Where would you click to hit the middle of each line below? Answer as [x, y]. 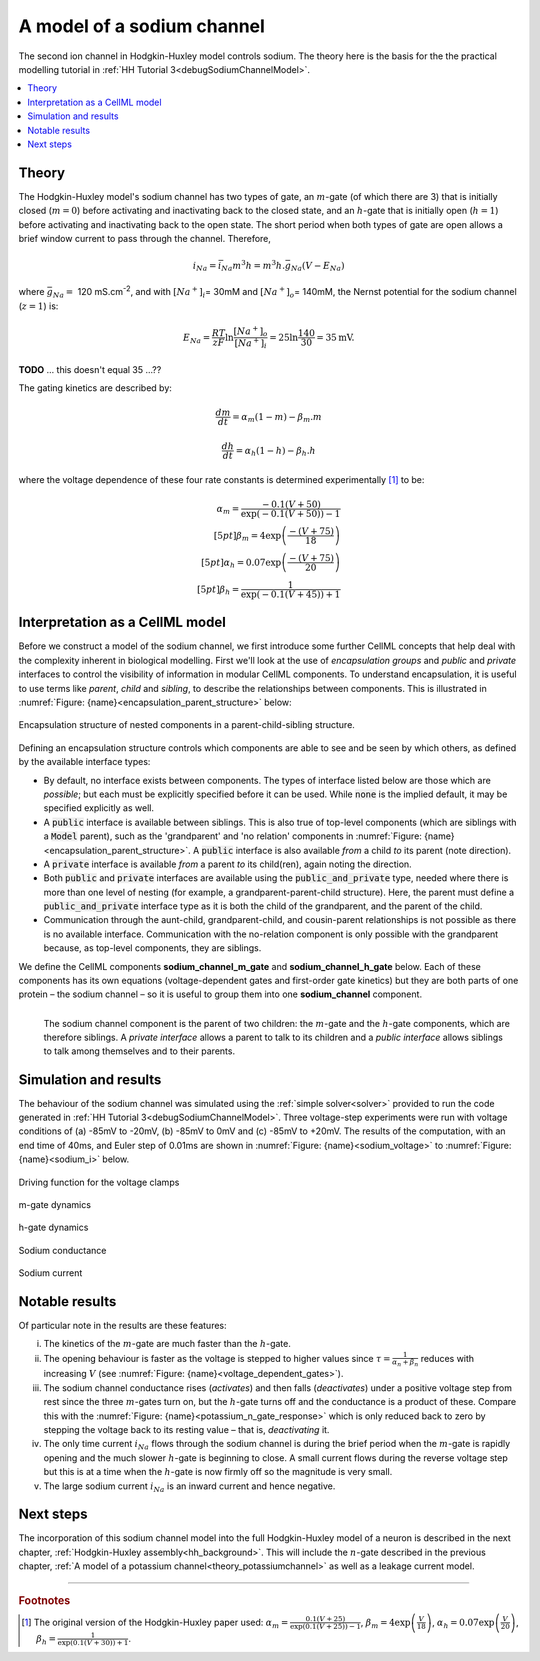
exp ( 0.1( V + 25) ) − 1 [326, 1627]
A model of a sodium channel [141, 26]
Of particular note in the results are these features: [122, 1326]
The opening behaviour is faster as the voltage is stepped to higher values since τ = [217, 1358]
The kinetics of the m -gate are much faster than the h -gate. [167, 1344]
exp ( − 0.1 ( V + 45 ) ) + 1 [290, 594]
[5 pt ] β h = [218, 590]
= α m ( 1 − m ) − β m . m [276, 418]
